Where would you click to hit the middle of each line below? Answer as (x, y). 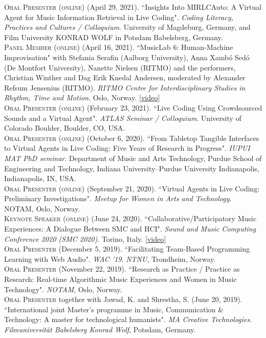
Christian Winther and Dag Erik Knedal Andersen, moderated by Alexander (125, 77)
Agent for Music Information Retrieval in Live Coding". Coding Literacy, (119, 17)
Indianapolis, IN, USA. (40, 178)
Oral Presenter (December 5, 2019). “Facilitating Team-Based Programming (127, 249)
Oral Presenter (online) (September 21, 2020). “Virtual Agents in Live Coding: (132, 188)
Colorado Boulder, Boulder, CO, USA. (65, 128)
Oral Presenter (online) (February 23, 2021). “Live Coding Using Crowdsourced (133, 107)
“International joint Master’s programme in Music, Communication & (114, 309)
